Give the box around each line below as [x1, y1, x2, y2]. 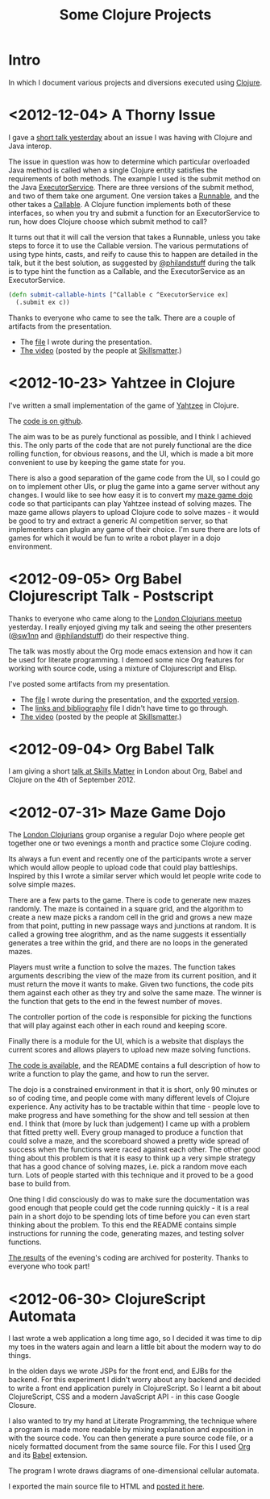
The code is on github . [8, 416, 83, 426]
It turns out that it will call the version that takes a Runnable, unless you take [8, 232, 260, 242]
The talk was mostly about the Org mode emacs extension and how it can [8, 646, 252, 656]
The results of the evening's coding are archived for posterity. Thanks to [8, 1253, 249, 1263]
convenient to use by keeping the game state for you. [8, 457, 185, 467]
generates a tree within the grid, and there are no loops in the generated [8, 938, 248, 948]
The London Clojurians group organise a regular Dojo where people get [8, 830, 246, 840]
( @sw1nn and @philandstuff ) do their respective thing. [8, 630, 189, 640]
